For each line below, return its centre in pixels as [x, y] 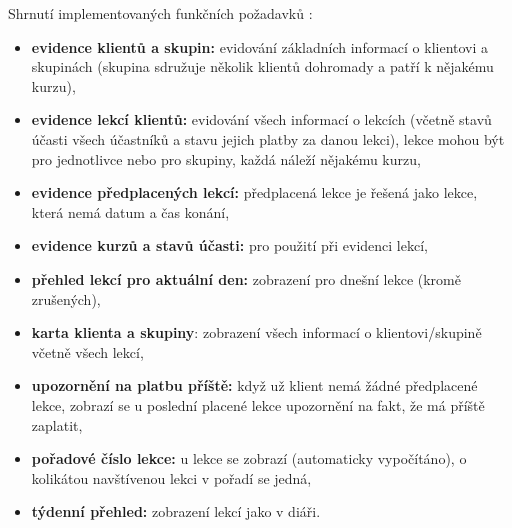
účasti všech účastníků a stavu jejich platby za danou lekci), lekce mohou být [268, 138]
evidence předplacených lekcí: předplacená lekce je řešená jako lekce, [254, 192]
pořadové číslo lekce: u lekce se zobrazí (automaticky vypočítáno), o [249, 458]
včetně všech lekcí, [87, 351]
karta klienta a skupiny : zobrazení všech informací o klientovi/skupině [256, 332]
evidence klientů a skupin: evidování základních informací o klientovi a [260, 46]
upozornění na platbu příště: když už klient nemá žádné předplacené [254, 385]
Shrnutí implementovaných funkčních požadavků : [160, 13]
